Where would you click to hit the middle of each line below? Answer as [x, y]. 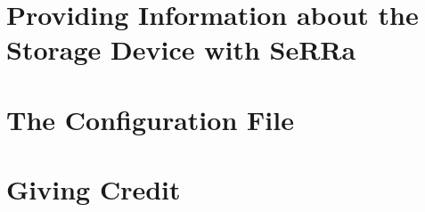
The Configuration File [150, 119]
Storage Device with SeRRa [181, 49]
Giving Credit [94, 189]
